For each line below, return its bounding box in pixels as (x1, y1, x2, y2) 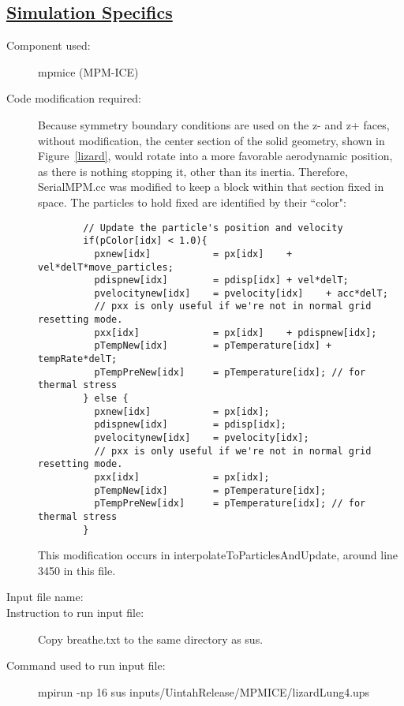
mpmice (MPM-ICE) (38, 63, 139, 80)
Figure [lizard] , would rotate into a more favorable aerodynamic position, (38, 148, 393, 164)
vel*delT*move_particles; (38, 261, 174, 273)
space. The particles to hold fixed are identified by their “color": (38, 193, 346, 210)
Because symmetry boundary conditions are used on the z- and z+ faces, (38, 116, 390, 133)
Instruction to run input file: (6, 604, 144, 621)
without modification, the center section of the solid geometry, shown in (38, 132, 385, 148)
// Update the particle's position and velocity (83, 222, 343, 233)
